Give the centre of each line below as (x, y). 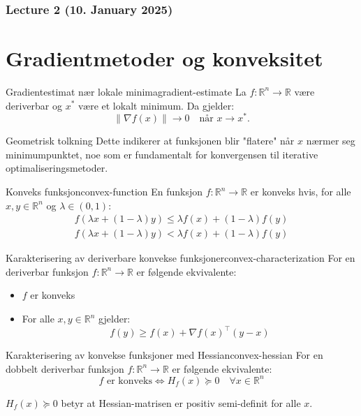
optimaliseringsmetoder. (57, 168)
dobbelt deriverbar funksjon (65, 368)
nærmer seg (331, 141)
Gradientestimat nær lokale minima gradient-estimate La (126, 91)
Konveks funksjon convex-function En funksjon (104, 192)
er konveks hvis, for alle (301, 192)
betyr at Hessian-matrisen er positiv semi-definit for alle (181, 402)
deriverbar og (34, 105)
